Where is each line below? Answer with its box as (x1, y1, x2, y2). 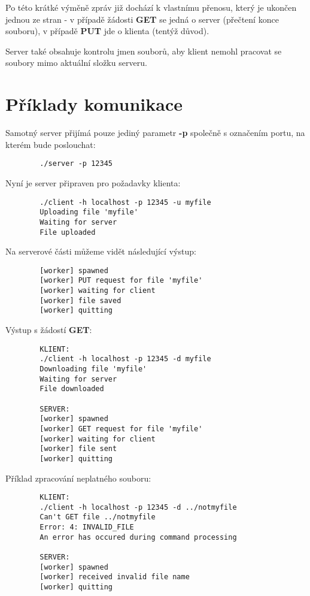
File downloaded (39, 385, 104, 394)
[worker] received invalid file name (39, 573, 190, 582)
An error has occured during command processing (39, 533, 237, 541)
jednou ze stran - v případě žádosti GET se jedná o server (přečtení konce (5, 13, 279, 25)
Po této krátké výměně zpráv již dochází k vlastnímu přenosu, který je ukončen (5, 1, 297, 13)
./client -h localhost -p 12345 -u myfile (39, 198, 211, 207)
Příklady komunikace (5, 92, 183, 116)
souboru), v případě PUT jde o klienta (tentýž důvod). (5, 25, 209, 37)
